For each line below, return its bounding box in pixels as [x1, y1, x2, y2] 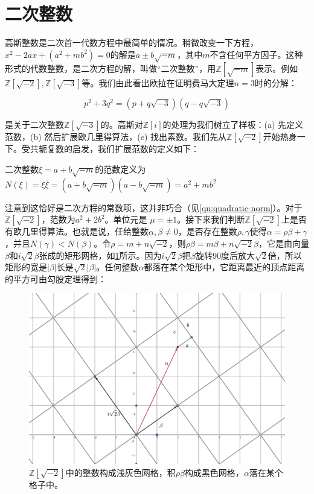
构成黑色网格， [184, 466, 244, 479]
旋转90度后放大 [196, 249, 255, 261]
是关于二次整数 [5, 118, 64, 131]
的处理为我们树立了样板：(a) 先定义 [162, 118, 304, 131]
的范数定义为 [95, 163, 146, 176]
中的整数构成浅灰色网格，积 [65, 466, 176, 479]
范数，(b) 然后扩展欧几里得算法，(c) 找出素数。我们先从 [5, 130, 227, 143]
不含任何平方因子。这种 [210, 48, 303, 60]
